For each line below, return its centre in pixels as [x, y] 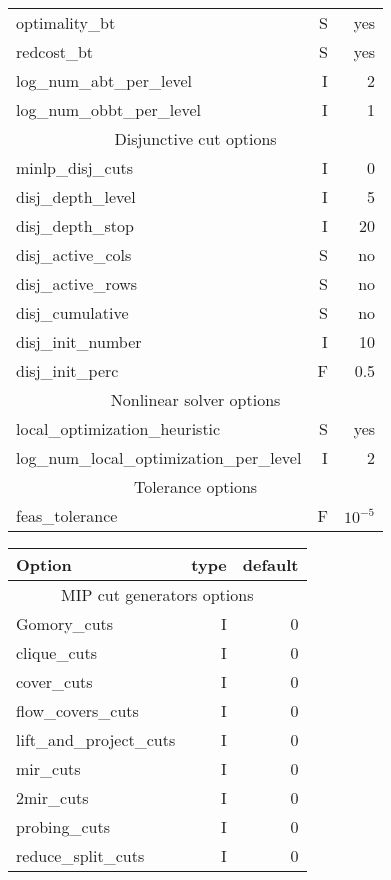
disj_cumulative [72, 312]
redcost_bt [55, 51]
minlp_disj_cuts [75, 167]
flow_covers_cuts [77, 710]
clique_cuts [56, 652]
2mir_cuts [52, 797]
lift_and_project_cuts [96, 739]
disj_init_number [79, 341]
